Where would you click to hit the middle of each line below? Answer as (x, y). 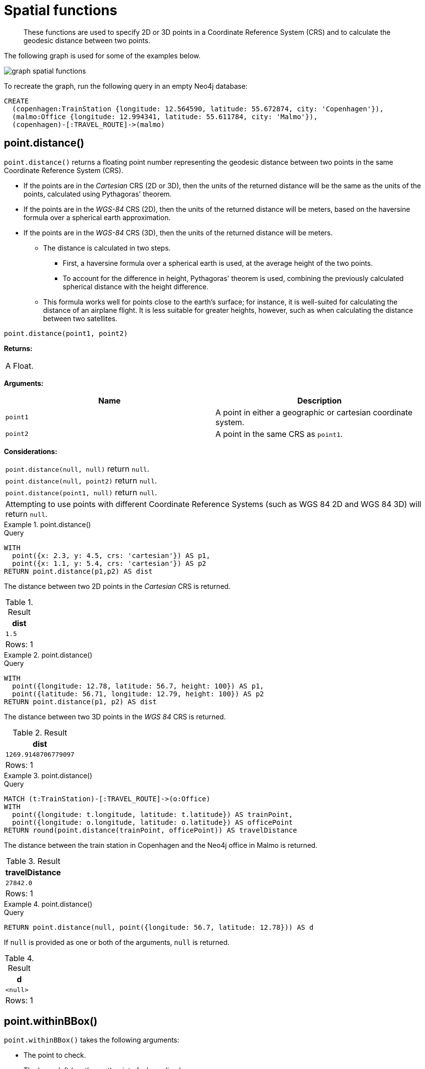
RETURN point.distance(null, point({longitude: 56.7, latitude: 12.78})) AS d (159, 927)
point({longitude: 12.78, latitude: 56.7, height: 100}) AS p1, (138, 686)
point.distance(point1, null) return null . (81, 492)
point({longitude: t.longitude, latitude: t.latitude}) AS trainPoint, (153, 814)
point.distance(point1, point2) (66, 333)
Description (319, 400)
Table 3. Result (33, 861)
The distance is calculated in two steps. (107, 248)
